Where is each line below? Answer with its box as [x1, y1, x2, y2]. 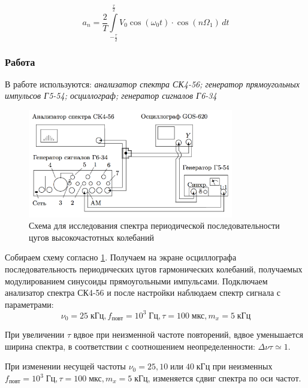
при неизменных [212, 360, 273, 372]
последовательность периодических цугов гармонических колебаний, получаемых [5, 262, 303, 275]
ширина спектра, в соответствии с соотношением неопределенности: [5, 339, 255, 352]
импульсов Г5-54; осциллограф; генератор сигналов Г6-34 [5, 89, 217, 102]
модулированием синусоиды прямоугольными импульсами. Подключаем [5, 274, 268, 287]
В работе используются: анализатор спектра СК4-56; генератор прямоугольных [5, 77, 300, 90]
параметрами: [5, 298, 54, 310]
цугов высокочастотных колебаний [29, 231, 154, 243]
